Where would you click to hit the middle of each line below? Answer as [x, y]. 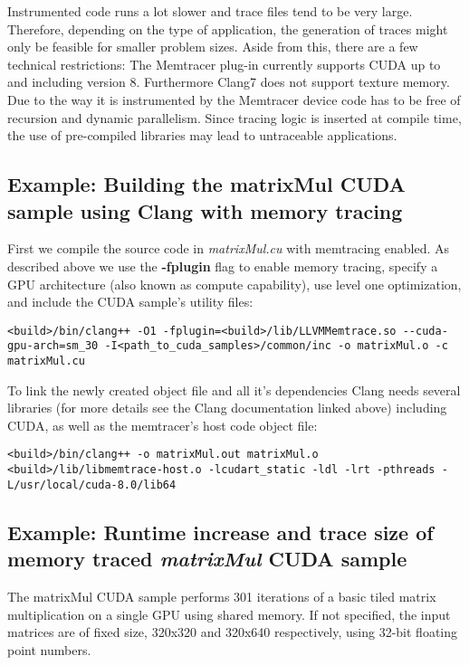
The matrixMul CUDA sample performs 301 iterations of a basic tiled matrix [222, 597]
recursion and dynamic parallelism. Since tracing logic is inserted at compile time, [234, 117]
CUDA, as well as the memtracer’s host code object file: [163, 425]
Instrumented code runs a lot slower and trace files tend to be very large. [210, 11]
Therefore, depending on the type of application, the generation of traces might [228, 28]
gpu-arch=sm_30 [53, 346]
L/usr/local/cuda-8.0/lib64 [92, 484]
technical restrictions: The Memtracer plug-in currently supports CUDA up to [224, 64]
